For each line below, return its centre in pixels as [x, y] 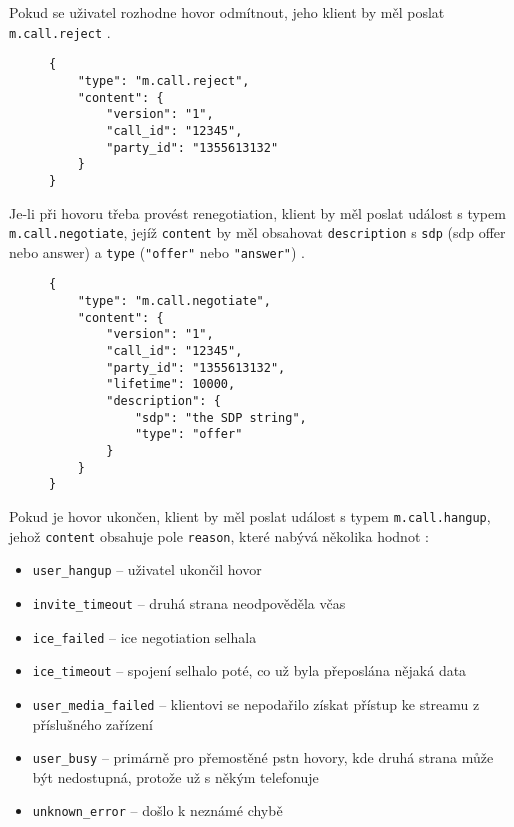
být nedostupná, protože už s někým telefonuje [175, 776]
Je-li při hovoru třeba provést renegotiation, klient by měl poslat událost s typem [257, 212]
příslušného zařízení [92, 723]
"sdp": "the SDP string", [220, 417]
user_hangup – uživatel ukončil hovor [147, 569]
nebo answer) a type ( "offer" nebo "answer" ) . [157, 251]
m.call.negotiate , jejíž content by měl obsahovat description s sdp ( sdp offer [257, 232]
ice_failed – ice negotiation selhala [144, 636]
